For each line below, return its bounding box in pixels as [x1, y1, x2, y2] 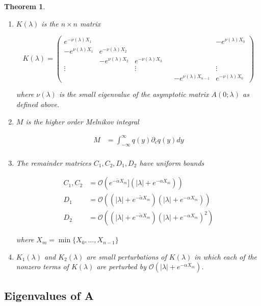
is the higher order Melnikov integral [25, 116, 139, 126]
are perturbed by [96, 261, 146, 272]
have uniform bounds [139, 157, 204, 168]
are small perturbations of [86, 251, 167, 262]
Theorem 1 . [4, 1, 45, 11]
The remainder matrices [16, 157, 91, 168]
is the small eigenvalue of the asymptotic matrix [59, 89, 209, 99]
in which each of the [194, 251, 257, 262]
